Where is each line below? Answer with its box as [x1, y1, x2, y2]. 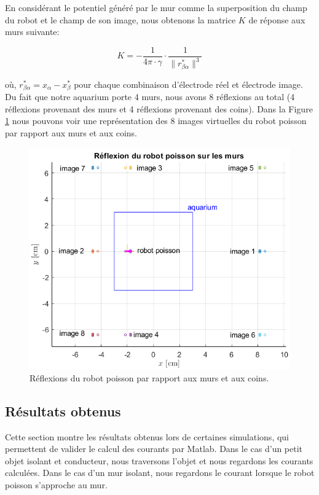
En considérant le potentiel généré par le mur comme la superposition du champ [5, 1, 307, 14]
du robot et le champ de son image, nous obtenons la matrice [5, 13, 236, 26]
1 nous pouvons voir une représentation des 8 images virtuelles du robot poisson [5, 114, 307, 127]
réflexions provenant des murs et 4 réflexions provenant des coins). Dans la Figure [5, 102, 313, 115]
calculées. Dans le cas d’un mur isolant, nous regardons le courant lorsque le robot [5, 466, 315, 479]
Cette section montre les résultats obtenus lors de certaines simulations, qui [5, 430, 289, 443]
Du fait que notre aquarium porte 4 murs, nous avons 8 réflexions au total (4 [5, 90, 295, 103]
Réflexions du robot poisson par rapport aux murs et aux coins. [30, 371, 269, 384]
